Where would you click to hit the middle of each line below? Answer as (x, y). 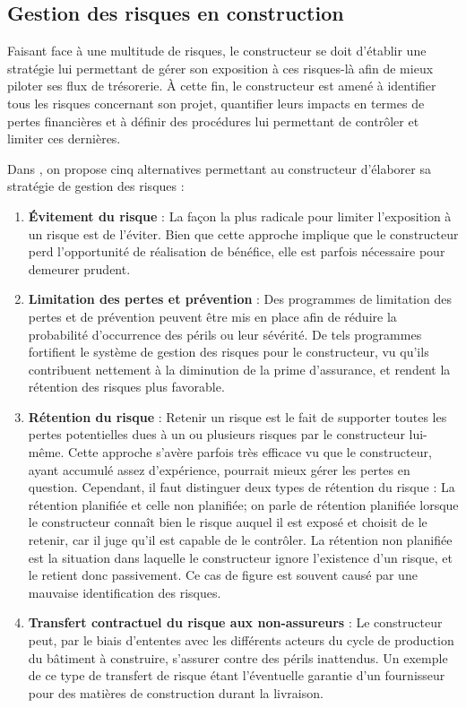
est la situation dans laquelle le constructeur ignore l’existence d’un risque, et (240, 557)
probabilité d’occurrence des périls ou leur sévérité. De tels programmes (225, 334)
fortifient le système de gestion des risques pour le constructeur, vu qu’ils (229, 352)
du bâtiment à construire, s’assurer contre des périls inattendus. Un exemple (238, 657)
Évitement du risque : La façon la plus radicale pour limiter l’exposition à (240, 216)
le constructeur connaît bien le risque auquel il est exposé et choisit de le (228, 522)
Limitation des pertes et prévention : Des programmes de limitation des (240, 299)
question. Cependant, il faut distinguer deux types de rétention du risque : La (242, 487)
